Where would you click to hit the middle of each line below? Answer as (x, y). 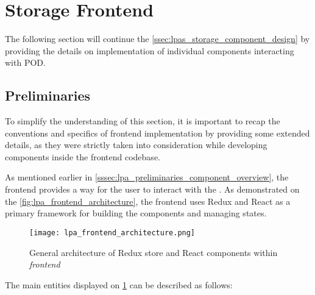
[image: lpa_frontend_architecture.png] (112, 233)
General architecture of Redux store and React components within (154, 252)
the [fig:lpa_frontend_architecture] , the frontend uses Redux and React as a (148, 201)
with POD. (25, 62)
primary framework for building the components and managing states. (136, 213)
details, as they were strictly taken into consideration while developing (136, 145)
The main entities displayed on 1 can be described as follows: (119, 284)
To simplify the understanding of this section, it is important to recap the (143, 121)
